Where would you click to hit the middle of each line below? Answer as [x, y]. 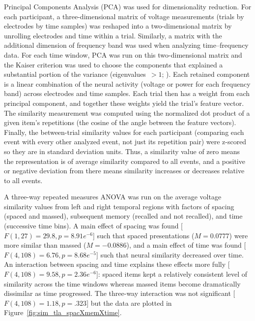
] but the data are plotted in [129, 303]
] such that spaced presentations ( [143, 235]
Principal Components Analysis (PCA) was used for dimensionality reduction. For [128, 6]
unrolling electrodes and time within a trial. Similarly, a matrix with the [113, 35]
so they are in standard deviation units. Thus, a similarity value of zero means [122, 151]
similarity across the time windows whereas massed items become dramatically [122, 283]
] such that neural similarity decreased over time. [170, 254]
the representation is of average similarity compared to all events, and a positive [125, 161]
